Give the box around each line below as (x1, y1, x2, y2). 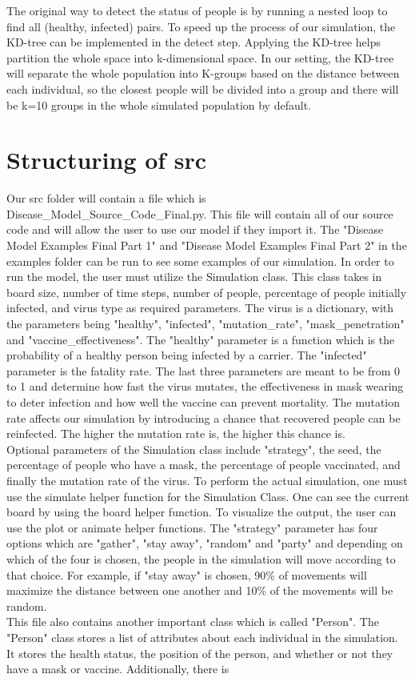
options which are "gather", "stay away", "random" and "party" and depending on (6, 535, 403, 552)
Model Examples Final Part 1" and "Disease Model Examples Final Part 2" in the (6, 237, 407, 254)
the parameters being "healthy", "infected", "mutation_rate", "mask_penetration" (6, 315, 405, 332)
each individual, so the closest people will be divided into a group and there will (6, 80, 399, 97)
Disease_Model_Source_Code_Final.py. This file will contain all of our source (6, 205, 393, 222)
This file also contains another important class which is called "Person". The (6, 613, 379, 630)
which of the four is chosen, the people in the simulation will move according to (6, 550, 396, 567)
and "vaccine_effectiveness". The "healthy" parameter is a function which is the (6, 331, 395, 347)
